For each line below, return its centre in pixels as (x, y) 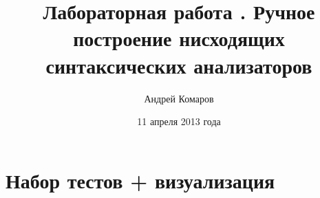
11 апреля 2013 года (179, 121)
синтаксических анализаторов (179, 65)
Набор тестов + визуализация (140, 180)
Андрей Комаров (179, 98)
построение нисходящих (179, 38)
